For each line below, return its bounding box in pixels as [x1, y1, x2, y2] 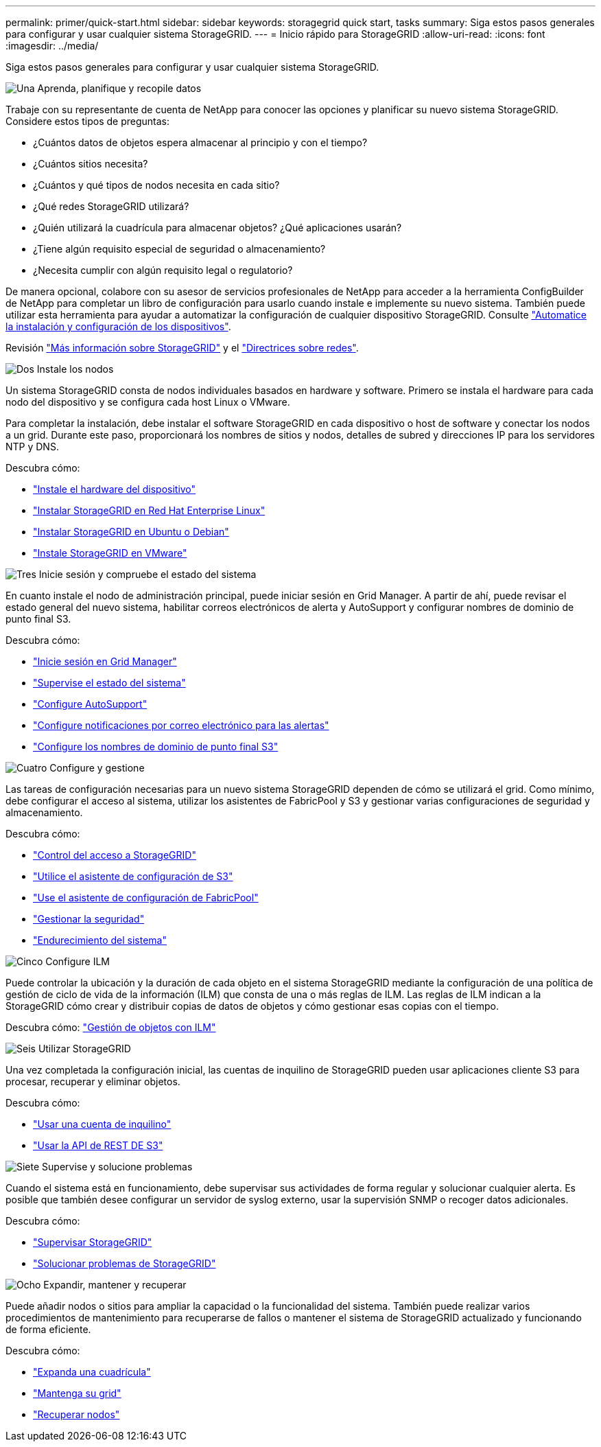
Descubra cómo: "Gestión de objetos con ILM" [5, 1021, 216, 1033]
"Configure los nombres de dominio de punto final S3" [33, 741, 279, 752]
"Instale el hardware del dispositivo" [33, 483, 196, 495]
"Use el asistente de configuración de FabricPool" [33, 892, 259, 903]
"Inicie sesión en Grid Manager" [33, 656, 177, 667]
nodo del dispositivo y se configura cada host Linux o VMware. [5, 396, 290, 408]
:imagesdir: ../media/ [5, 40, 99, 51]
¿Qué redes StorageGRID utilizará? [33, 200, 189, 212]
